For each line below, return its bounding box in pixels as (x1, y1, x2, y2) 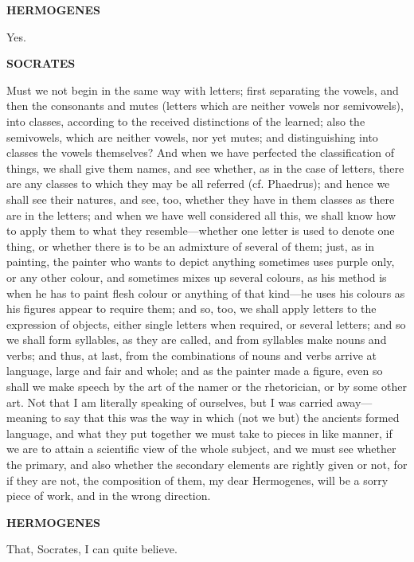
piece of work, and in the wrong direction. (6, 487, 211, 504)
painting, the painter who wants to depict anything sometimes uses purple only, (6, 253, 395, 270)
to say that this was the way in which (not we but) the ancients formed (50, 409, 400, 426)
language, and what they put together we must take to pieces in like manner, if (6, 424, 393, 441)
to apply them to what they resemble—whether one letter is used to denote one (6, 222, 395, 239)
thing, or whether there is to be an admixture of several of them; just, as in (6, 237, 375, 254)
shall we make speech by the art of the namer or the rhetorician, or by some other (6, 378, 407, 395)
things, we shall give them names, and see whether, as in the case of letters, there (6, 159, 404, 176)
